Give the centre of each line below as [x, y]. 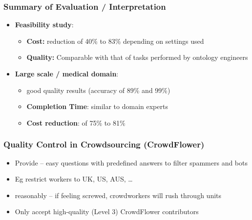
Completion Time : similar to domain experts [97, 106]
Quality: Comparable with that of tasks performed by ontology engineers [137, 57]
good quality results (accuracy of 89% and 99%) [98, 90]
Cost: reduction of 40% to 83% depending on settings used [115, 41]
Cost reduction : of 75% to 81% [76, 122]
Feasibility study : [44, 25]
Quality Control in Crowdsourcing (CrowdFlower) [104, 144]
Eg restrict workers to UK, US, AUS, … [74, 179]
